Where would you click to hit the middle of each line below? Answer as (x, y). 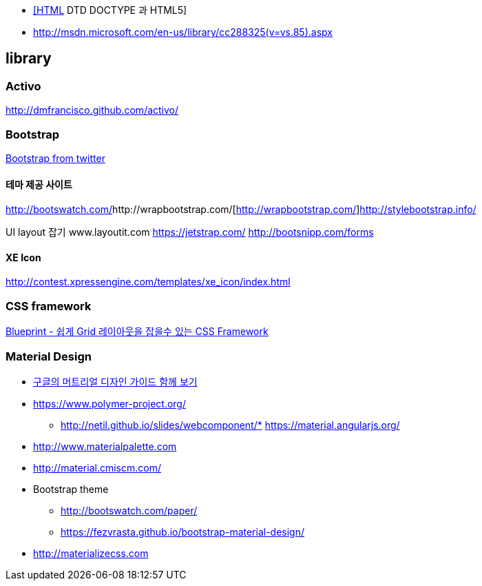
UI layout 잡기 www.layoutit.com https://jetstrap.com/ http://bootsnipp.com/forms (190, 232)
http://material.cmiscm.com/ (97, 467)
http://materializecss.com (91, 553)
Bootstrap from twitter (55, 158)
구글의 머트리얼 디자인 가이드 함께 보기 (115, 381)
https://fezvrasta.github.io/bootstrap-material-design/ (183, 532)
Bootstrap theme (71, 489)
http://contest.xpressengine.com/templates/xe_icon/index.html (148, 282)
